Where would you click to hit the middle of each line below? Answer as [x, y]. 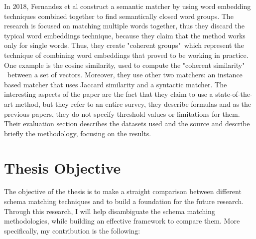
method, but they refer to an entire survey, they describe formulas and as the [133, 104]
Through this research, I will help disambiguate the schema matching [110, 211]
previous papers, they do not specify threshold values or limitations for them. [122, 114]
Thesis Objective [63, 167]
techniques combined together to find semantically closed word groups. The [119, 16]
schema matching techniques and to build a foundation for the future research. [124, 201]
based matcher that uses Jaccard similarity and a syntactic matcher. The [116, 84]
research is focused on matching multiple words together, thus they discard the [124, 26]
